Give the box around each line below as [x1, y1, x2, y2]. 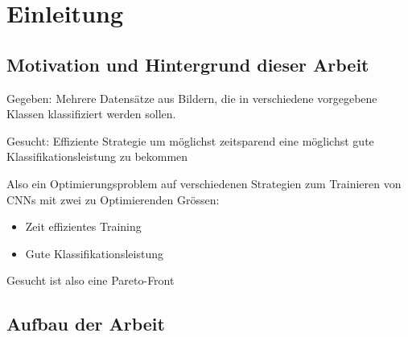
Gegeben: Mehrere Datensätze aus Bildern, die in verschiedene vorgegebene [6, 89, 377, 106]
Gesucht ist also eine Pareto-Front [6, 272, 175, 289]
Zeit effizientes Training [25, 218, 142, 235]
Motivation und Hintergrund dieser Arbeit [6, 51, 369, 76]
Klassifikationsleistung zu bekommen [6, 148, 188, 165]
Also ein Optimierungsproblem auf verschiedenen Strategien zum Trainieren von [6, 175, 402, 191]
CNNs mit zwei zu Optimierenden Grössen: [6, 191, 220, 208]
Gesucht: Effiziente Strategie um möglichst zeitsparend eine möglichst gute [6, 132, 374, 149]
